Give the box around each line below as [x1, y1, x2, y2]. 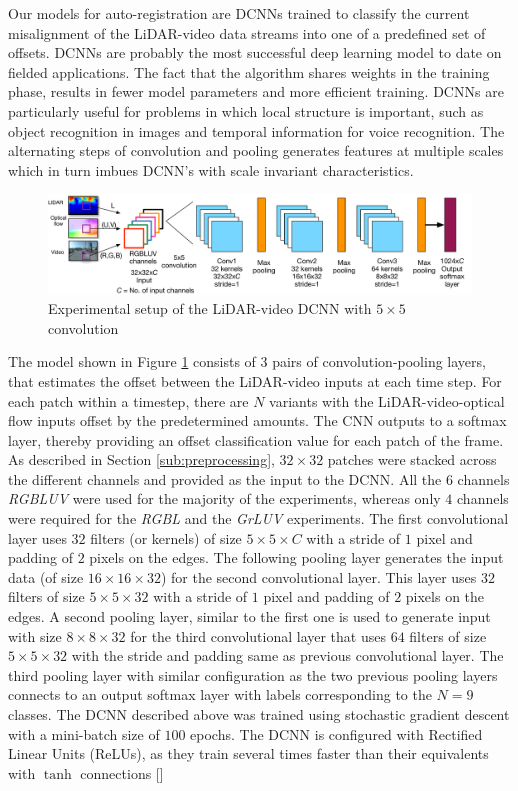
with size [8, 625, 62, 646]
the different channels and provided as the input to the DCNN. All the [8, 468, 442, 489]
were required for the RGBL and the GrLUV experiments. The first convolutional [8, 508, 509, 529]
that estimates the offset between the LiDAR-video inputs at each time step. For [8, 370, 502, 391]
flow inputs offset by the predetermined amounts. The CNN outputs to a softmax [8, 410, 507, 431]
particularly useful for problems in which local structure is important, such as [8, 100, 484, 121]
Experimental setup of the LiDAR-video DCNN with [48, 298, 372, 319]
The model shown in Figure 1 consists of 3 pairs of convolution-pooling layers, [8, 351, 486, 372]
